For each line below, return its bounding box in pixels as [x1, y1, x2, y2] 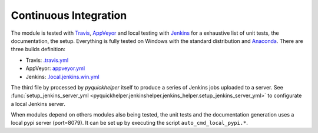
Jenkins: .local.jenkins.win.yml [25, 73, 100, 80]
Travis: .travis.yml [25, 56, 69, 64]
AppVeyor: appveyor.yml [25, 65, 85, 72]
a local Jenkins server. [11, 100, 66, 107]
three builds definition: [11, 46, 66, 53]
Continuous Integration [11, 9, 127, 22]
